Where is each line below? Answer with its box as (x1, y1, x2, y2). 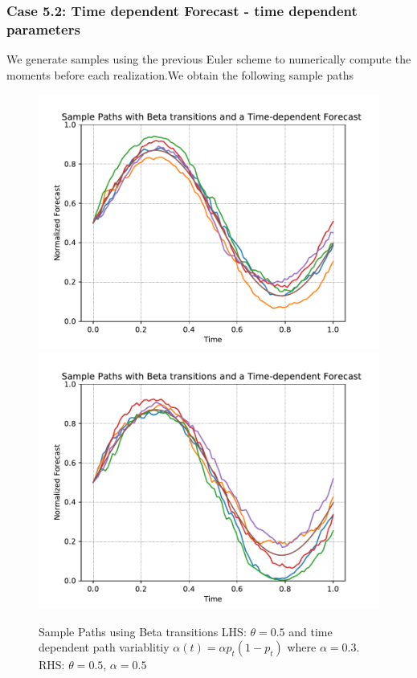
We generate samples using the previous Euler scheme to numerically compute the (6, 51, 411, 67)
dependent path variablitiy (39, 639, 170, 656)
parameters (6, 18, 80, 39)
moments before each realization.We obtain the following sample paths (6, 66, 354, 83)
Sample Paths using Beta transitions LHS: (39, 623, 247, 639)
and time (288, 623, 333, 639)
